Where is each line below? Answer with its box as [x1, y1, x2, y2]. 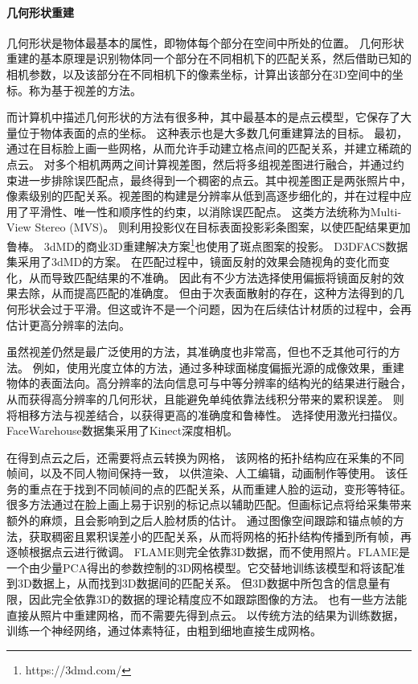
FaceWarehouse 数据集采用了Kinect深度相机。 [6, 422, 239, 439]
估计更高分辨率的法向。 [6, 316, 130, 333]
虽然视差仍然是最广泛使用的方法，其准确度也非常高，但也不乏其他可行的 [6, 343, 389, 360]
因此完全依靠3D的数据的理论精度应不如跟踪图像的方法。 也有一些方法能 [28, 591, 408, 608]
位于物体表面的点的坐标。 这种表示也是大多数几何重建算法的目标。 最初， [17, 124, 408, 141]
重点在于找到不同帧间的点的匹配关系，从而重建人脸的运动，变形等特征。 [28, 480, 412, 497]
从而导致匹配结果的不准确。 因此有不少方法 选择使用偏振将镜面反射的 [28, 268, 393, 285]
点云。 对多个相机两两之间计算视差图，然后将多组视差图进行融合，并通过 [6, 155, 393, 172]
